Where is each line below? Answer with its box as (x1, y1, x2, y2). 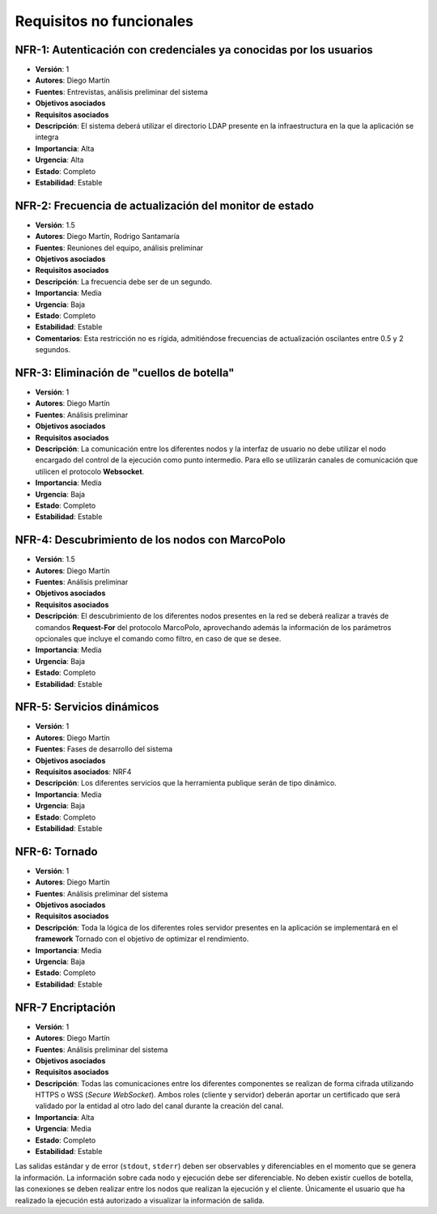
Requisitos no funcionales (15, 12, 194, 30)
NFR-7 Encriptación (15, 1000, 117, 1014)
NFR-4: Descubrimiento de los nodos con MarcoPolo (15, 533, 286, 547)
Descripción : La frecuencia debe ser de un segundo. (35, 276, 213, 287)
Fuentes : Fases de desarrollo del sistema (35, 744, 173, 754)
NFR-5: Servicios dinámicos (15, 701, 159, 714)
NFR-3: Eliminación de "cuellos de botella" (15, 365, 235, 380)
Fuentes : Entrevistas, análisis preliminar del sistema (35, 87, 208, 96)
